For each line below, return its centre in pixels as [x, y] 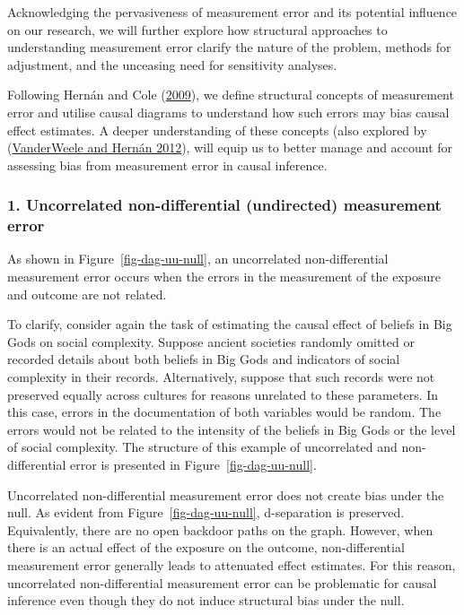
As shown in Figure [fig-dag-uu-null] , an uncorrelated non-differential [198, 259]
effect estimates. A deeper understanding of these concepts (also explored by [217, 130]
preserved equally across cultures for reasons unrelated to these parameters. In [223, 394]
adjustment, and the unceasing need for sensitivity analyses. [172, 64]
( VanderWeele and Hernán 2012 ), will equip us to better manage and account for [230, 147]
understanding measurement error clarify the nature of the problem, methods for [229, 47]
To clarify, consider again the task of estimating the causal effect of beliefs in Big [230, 324]
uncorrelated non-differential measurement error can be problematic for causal [222, 582]
